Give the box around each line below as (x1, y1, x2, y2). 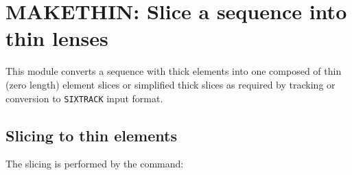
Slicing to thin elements (5, 124, 177, 145)
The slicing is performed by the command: (5, 156, 184, 171)
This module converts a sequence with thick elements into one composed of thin (5, 64, 342, 78)
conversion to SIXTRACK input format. (5, 91, 163, 105)
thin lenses (5, 24, 108, 52)
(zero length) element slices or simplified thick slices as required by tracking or (5, 77, 336, 91)
